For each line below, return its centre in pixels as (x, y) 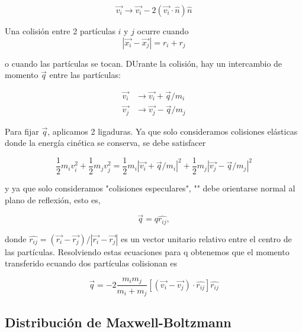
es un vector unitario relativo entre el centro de (206, 238)
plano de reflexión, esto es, (53, 199)
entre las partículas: (85, 75)
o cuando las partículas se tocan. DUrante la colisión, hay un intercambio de (144, 63)
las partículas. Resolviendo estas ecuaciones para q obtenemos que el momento (147, 251)
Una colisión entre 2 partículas (60, 31)
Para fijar (22, 131)
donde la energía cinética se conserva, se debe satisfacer (105, 143)
